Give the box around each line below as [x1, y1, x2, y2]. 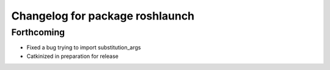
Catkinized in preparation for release [26, 52, 119, 60]
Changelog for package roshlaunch [11, 9, 195, 23]
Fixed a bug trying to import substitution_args [26, 44, 141, 51]
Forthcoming [11, 27, 65, 38]
